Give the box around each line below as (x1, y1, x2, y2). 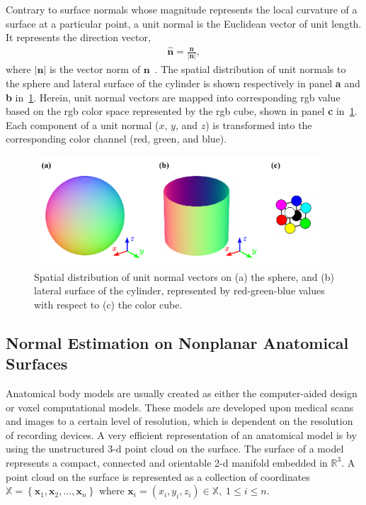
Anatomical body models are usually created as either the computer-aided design (6, 385, 358, 400)
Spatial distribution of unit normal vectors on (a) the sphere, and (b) (34, 269, 334, 284)
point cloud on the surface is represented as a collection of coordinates (6, 469, 310, 484)
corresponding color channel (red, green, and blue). (6, 131, 227, 146)
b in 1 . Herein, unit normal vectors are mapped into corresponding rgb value (6, 89, 341, 104)
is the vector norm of (49, 62, 140, 77)
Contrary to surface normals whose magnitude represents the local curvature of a (6, 2, 358, 16)
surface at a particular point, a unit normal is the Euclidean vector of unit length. (6, 16, 362, 30)
